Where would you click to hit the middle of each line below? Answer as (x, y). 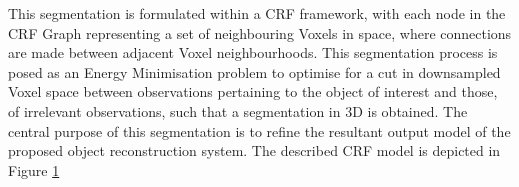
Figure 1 (34, 169)
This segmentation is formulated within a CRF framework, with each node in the (257, 13)
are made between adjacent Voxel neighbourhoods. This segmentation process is (253, 52)
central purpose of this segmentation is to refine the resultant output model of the (259, 130)
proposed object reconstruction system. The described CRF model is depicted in (254, 150)
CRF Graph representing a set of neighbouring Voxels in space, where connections (260, 32)
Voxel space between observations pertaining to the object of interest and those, (253, 91)
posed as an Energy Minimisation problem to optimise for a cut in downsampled (254, 71)
